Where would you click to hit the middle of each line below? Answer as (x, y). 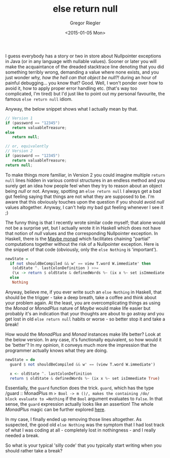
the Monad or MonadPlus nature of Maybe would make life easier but (78, 308)
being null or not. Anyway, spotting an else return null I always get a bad (83, 191)
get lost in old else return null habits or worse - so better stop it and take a (85, 319)
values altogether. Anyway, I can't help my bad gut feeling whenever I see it (84, 207)
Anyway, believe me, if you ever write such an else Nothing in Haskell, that (83, 292)
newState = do (20, 359)
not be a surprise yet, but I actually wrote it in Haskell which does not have (83, 228)
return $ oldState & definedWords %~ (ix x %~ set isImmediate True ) (85, 378)
